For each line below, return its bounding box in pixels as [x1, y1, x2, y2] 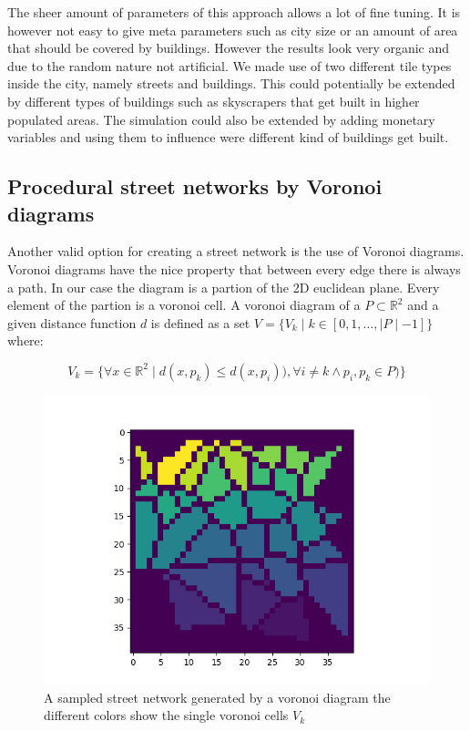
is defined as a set [150, 313, 250, 332]
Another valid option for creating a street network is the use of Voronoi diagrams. [7, 242, 465, 261]
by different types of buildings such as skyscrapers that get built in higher [7, 91, 420, 110]
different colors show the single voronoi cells [44, 705, 289, 725]
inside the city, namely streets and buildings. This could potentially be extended [7, 74, 455, 93]
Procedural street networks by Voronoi [7, 172, 383, 201]
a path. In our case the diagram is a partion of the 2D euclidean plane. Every [7, 277, 440, 296]
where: [7, 331, 44, 350]
